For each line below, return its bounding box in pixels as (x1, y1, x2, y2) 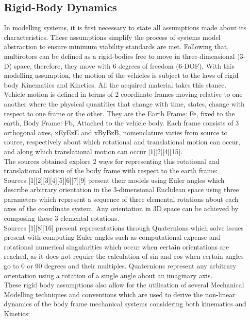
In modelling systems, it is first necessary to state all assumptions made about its (4, 22, 247, 33)
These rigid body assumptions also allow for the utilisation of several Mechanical (4, 280, 244, 290)
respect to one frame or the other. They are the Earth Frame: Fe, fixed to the (4, 108, 235, 118)
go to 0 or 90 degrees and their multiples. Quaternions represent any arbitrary (4, 261, 236, 271)
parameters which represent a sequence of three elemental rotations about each (4, 194, 239, 204)
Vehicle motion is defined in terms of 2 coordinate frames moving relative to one (4, 89, 243, 99)
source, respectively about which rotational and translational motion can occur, (4, 137, 240, 147)
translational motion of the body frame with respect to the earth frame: (4, 165, 218, 176)
